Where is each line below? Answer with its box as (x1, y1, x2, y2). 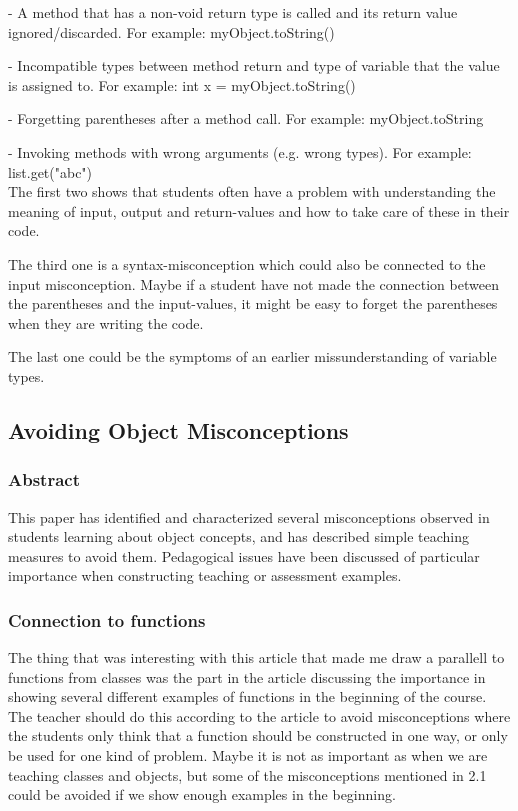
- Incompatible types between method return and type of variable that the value (8, 55, 500, 76)
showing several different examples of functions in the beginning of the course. (8, 686, 487, 707)
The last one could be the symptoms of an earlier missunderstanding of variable (8, 346, 497, 367)
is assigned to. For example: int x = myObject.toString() (8, 74, 356, 95)
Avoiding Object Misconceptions (8, 414, 349, 445)
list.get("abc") (8, 161, 93, 182)
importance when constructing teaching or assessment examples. (8, 565, 402, 586)
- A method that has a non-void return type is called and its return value (8, 2, 458, 22)
